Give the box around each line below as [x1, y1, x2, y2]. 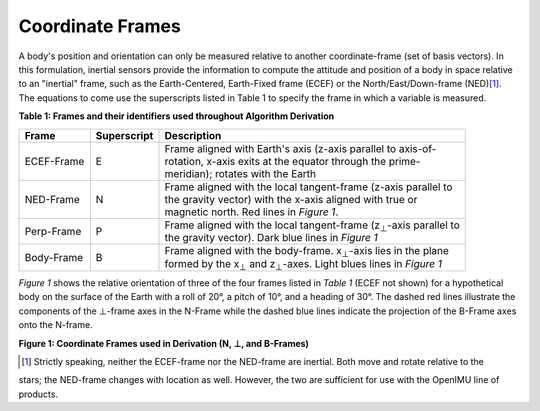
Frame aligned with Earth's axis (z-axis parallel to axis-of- [164, 141, 437, 155]
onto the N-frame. [18, 319, 94, 331]
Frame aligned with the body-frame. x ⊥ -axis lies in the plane [164, 244, 450, 260]
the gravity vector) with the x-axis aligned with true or [164, 192, 418, 206]
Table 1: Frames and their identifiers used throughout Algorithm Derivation [18, 110, 335, 122]
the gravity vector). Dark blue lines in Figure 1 [164, 231, 379, 245]
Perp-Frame [24, 224, 82, 238]
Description [164, 128, 222, 142]
